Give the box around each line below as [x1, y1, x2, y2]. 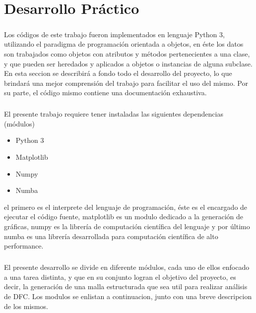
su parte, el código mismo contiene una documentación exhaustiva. [4, 87, 207, 98]
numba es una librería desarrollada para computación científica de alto [4, 231, 218, 241]
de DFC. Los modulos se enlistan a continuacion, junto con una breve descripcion [4, 291, 252, 301]
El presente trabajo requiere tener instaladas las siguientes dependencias [4, 109, 223, 119]
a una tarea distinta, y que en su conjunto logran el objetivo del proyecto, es [4, 271, 236, 282]
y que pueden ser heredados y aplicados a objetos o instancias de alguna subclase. [4, 58, 253, 68]
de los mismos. [4, 301, 48, 311]
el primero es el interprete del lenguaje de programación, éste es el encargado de [4, 201, 248, 212]
